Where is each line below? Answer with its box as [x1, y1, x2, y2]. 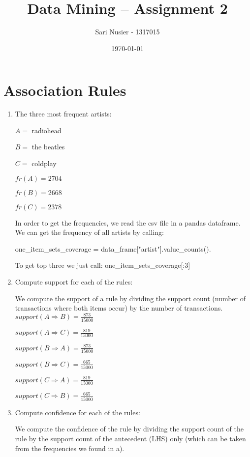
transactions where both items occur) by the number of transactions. [15, 303, 223, 313]
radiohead [31, 125, 62, 135]
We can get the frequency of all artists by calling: [15, 227, 164, 237]
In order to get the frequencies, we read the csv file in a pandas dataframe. [15, 217, 241, 228]
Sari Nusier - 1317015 [95, 27, 160, 37]
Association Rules [3, 80, 126, 100]
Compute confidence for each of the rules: [15, 407, 140, 417]
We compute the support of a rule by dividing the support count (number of [15, 293, 246, 303]
